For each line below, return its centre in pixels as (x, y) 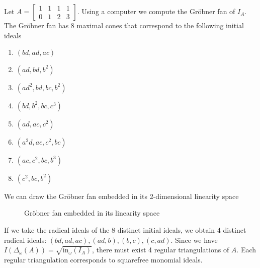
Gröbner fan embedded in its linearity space (92, 213)
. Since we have (194, 240)
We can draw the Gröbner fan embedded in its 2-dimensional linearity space (121, 196)
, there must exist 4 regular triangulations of (160, 250)
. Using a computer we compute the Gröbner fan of (156, 11)
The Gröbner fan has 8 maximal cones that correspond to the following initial (124, 25)
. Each (246, 250)
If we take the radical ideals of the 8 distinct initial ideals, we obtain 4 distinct (125, 229)
